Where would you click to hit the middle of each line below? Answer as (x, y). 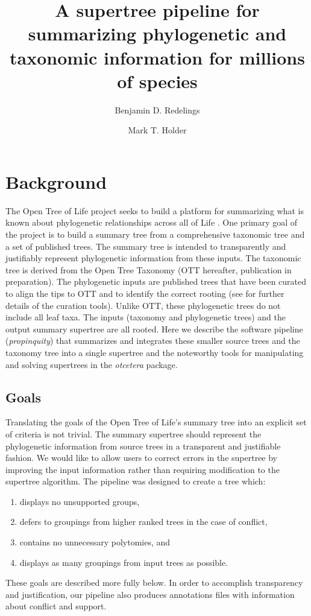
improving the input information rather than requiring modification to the (143, 469)
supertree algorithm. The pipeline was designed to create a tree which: (136, 481)
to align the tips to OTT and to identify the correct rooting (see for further (145, 293)
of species (157, 81)
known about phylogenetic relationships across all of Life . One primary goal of (152, 222)
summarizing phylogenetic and (157, 33)
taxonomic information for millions (157, 57)
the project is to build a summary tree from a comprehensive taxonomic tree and (155, 234)
